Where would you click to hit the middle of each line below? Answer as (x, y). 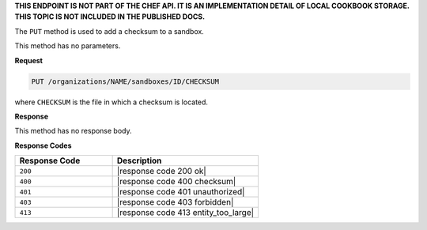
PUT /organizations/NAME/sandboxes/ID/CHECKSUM (125, 81)
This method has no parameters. (68, 46)
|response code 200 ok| (162, 172)
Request (29, 60)
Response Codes (43, 145)
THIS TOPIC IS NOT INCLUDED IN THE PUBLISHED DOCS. (110, 17)
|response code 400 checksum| (176, 182)
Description (139, 160)
